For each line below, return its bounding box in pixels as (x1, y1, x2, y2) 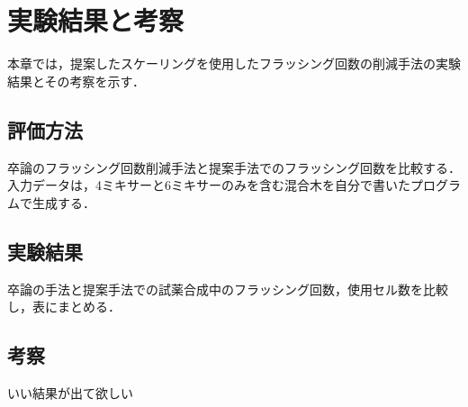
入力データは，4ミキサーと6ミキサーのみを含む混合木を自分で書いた (7, 176, 410, 194)
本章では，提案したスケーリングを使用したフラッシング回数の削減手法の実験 (7, 54, 461, 73)
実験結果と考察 (7, 2, 184, 39)
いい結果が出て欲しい (7, 383, 133, 402)
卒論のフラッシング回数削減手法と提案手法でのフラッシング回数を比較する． (7, 158, 461, 176)
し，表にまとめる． (7, 297, 121, 316)
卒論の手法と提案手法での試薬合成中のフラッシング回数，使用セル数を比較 (7, 279, 448, 298)
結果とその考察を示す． (7, 71, 146, 90)
